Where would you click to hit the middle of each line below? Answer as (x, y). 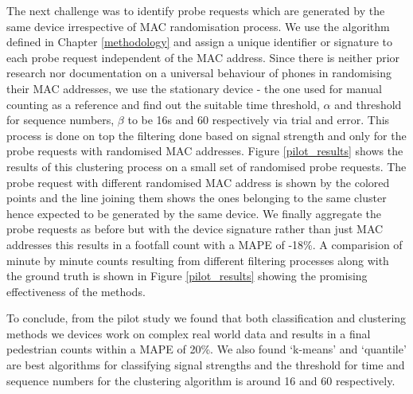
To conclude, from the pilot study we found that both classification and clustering (206, 318)
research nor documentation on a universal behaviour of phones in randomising (199, 73)
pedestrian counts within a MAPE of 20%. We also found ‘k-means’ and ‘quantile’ (206, 349)
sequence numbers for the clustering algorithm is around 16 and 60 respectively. (201, 380)
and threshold (368, 104)
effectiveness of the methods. (76, 291)
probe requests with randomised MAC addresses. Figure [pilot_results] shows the (205, 151)
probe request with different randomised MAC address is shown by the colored (198, 182)
